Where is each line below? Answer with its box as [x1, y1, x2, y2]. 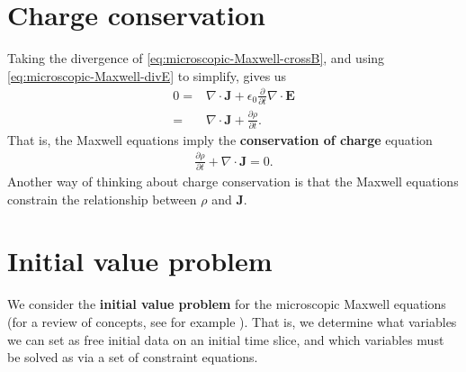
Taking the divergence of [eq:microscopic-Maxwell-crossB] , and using [7, 49, 385, 68]
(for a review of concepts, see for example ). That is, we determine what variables [7, 312, 457, 331]
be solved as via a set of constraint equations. [7, 348, 258, 367]
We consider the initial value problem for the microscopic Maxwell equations [7, 295, 446, 313]
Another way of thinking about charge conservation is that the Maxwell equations [7, 172, 459, 191]
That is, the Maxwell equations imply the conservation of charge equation [7, 130, 433, 149]
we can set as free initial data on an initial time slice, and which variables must [7, 330, 444, 349]
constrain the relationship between [7, 189, 197, 208]
